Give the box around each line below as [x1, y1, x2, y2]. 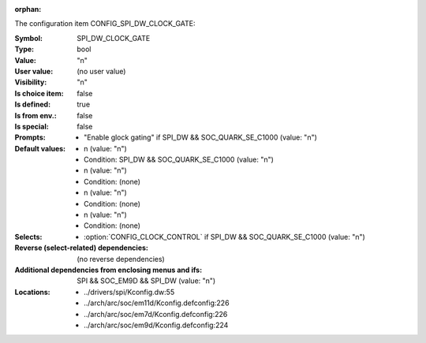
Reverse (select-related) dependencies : [14, 243, 149, 252]
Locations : [14, 287, 50, 296]
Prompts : [14, 132, 47, 142]
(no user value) [77, 66, 126, 76]
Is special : [14, 121, 49, 131]
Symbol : [14, 33, 43, 43]
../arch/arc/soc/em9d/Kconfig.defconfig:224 [84, 320, 229, 330]
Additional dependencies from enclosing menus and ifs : [14, 265, 203, 274]
